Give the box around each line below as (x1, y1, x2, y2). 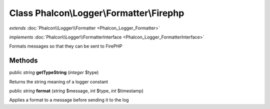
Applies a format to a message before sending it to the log (9, 97, 129, 103)
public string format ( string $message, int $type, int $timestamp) (9, 88, 143, 94)
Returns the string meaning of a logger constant (9, 78, 108, 84)
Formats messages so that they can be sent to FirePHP (9, 43, 122, 49)
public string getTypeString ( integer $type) (9, 69, 99, 75)
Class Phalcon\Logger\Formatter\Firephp (9, 7, 184, 18)
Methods (9, 56, 38, 65)
